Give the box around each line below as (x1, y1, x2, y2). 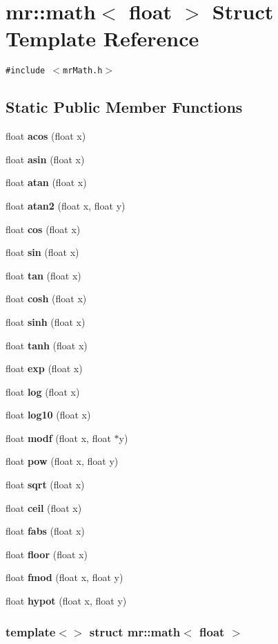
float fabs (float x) (6, 524, 85, 538)
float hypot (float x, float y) (6, 594, 127, 608)
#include (6, 66, 46, 76)
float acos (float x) (6, 129, 86, 143)
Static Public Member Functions (6, 96, 243, 118)
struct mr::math (89, 623, 181, 640)
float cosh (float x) (6, 291, 87, 306)
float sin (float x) (6, 245, 79, 259)
